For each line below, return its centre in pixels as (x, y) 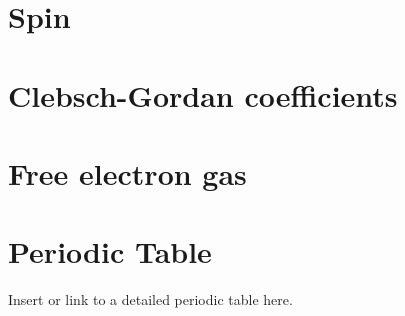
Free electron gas (127, 172)
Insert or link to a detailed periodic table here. (150, 299)
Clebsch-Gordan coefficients (203, 94)
